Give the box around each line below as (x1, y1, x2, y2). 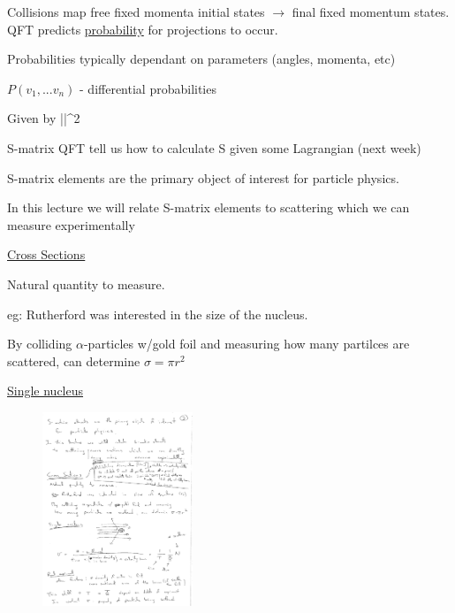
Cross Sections (7, 245, 86, 264)
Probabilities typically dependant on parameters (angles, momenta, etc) (7, 50, 396, 68)
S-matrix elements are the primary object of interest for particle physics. (7, 168, 399, 187)
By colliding (7, 334, 72, 353)
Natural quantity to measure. (7, 274, 165, 293)
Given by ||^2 (7, 109, 80, 127)
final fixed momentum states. (292, 3, 450, 20)
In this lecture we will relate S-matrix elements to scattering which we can (7, 198, 410, 217)
